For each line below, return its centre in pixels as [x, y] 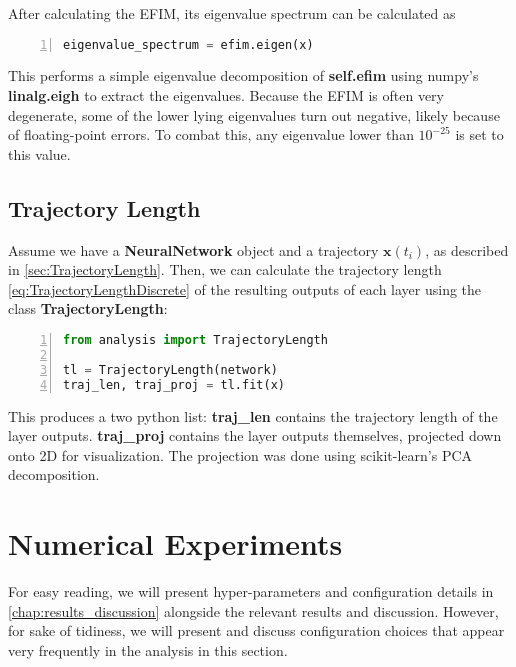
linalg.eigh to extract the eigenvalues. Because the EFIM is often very [226, 95]
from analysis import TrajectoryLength [195, 340]
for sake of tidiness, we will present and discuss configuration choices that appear [256, 630]
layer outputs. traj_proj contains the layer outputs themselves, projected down [255, 435]
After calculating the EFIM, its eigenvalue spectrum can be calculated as [232, 13]
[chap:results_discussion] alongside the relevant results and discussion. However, [253, 610]
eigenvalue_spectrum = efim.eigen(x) [188, 44]
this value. [39, 153]
